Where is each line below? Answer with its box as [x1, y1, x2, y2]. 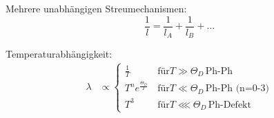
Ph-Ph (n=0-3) [205, 84, 269, 94]
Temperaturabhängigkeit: [6, 47, 112, 61]
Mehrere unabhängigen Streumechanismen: [6, 1, 187, 15]
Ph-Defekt [208, 99, 251, 110]
